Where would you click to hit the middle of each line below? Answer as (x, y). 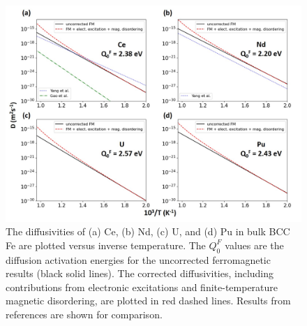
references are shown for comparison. (84, 314)
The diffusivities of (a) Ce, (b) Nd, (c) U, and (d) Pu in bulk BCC (148, 231)
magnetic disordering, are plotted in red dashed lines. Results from (148, 301)
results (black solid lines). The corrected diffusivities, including (140, 273)
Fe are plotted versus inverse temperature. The (106, 245)
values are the (254, 245)
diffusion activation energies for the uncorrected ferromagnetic (138, 259)
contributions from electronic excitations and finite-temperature (142, 287)
